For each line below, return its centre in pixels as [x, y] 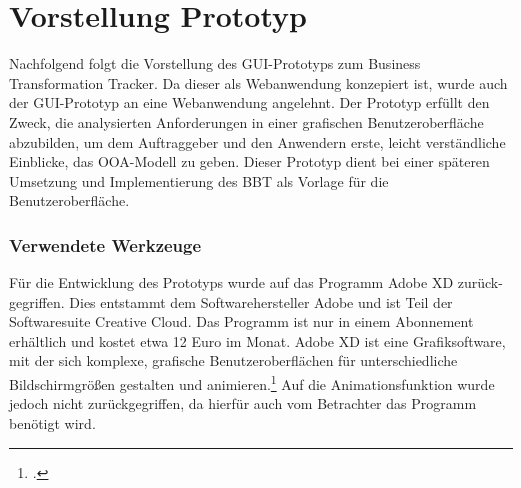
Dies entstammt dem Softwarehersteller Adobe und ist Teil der [261, 301]
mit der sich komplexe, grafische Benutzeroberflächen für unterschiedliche [233, 360]
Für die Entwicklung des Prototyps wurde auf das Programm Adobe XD [231, 282]
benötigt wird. [52, 422]
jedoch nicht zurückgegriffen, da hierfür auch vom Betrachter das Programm [243, 403]
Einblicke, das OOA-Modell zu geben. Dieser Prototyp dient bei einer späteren [249, 161]
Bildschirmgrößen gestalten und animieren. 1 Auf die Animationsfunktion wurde [252, 382]
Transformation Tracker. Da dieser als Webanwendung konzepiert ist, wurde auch [258, 82]
